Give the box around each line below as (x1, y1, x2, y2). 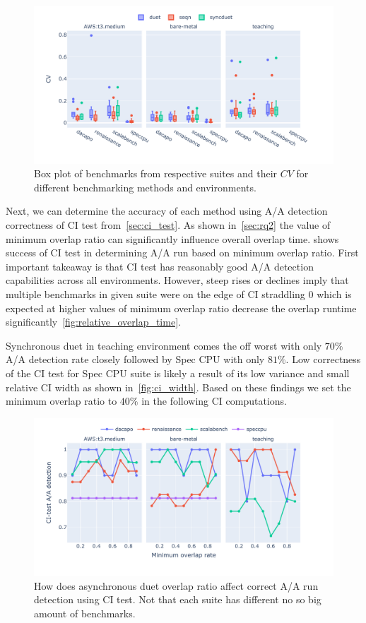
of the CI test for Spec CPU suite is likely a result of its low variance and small (6, 365, 350, 380)
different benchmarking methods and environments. (34, 179, 256, 194)
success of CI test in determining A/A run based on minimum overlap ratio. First (6, 245, 359, 260)
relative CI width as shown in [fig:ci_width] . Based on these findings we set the (6, 379, 351, 394)
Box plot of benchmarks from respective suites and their (34, 166, 278, 181)
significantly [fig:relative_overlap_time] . (6, 314, 181, 329)
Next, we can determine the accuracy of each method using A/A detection (6, 203, 328, 218)
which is (317, 286, 352, 301)
